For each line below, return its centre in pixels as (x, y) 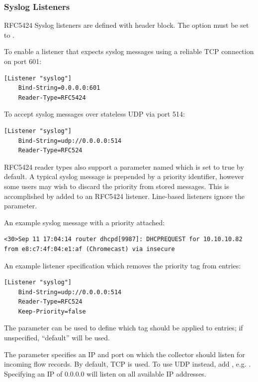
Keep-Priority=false (52, 311)
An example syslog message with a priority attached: (85, 222)
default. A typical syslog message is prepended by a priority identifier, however (124, 176)
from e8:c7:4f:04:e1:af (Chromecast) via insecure (89, 249)
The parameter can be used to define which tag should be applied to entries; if (124, 328)
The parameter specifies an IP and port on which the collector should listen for (125, 354)
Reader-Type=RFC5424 (52, 97)
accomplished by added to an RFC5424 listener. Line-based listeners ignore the (125, 196)
